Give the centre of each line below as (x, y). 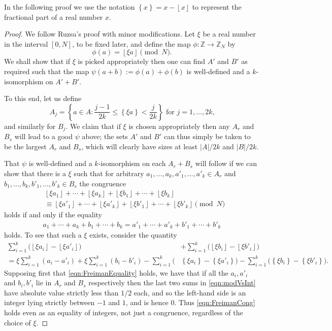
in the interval (26, 43)
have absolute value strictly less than (61, 292)
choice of (18, 322)
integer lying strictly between (49, 302)
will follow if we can (226, 163)
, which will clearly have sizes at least (140, 146)
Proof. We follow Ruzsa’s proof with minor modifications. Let (99, 34)
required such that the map (47, 71)
